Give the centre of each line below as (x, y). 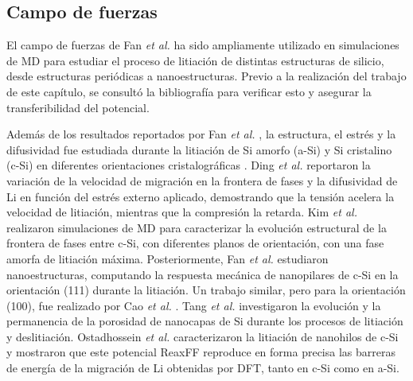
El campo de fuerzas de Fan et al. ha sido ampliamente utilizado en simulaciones (203, 45)
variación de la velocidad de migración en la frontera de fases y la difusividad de (202, 180)
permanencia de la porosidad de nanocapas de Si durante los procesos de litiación (205, 321)
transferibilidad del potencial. (78, 107)
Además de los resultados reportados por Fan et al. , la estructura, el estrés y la (201, 134)
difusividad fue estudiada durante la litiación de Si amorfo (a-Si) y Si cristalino (199, 149)
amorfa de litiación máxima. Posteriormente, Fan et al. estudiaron (168, 258)
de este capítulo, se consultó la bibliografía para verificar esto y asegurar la (189, 91)
